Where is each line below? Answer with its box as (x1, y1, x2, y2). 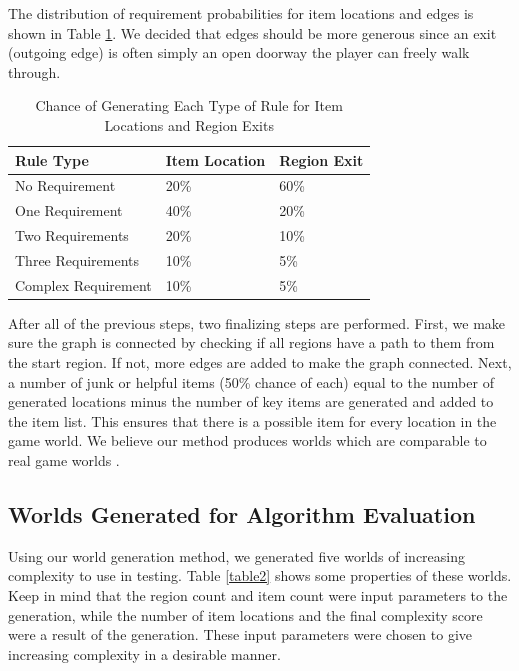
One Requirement (15, 200, 123, 221)
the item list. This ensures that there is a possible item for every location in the (8, 410, 497, 431)
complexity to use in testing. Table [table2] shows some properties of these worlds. (8, 565, 512, 586)
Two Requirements (15, 225, 129, 246)
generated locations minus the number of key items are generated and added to (8, 391, 494, 412)
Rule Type (15, 149, 89, 170)
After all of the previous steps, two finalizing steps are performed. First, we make (8, 312, 506, 333)
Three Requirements (15, 249, 139, 270)
